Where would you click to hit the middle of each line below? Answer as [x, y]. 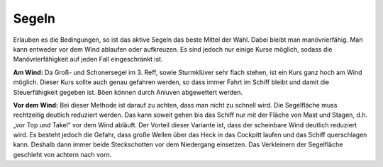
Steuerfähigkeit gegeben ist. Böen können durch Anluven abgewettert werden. [128, 92]
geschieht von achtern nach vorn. [62, 154]
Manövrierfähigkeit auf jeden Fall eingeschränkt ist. [88, 59]
